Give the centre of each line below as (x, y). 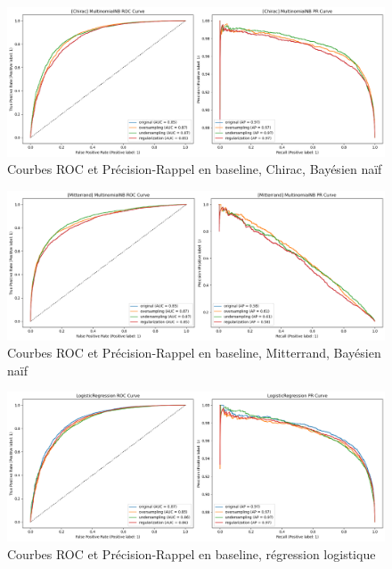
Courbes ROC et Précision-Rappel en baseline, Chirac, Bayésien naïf (195, 169)
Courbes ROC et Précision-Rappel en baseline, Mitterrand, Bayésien (194, 353)
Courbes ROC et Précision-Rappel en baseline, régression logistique (192, 553)
